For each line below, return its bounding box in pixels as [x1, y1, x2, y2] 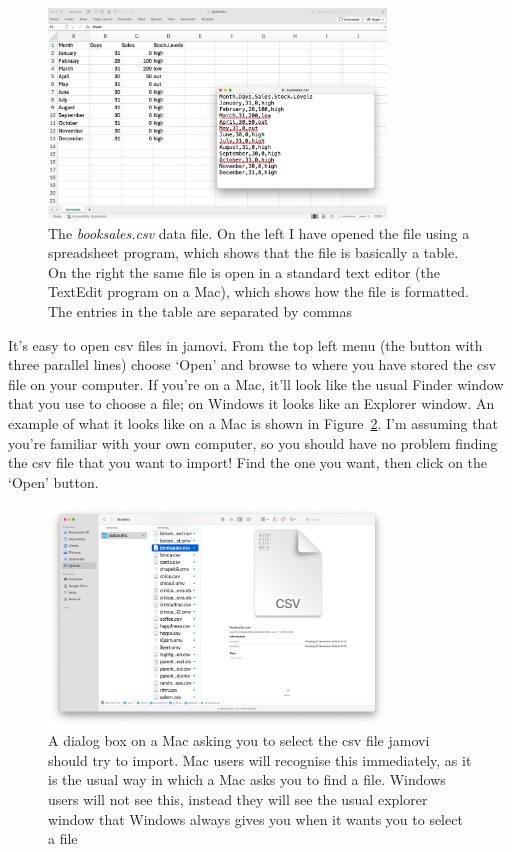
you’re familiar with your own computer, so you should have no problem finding [8, 432, 498, 453]
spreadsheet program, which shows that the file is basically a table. [48, 242, 459, 263]
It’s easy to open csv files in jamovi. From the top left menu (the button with [8, 334, 483, 355]
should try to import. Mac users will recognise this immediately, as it [48, 749, 472, 770]
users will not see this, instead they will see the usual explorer [48, 788, 428, 809]
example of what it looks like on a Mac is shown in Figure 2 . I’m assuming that [8, 412, 498, 433]
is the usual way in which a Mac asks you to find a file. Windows [48, 769, 446, 790]
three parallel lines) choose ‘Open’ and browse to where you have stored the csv [8, 354, 497, 375]
